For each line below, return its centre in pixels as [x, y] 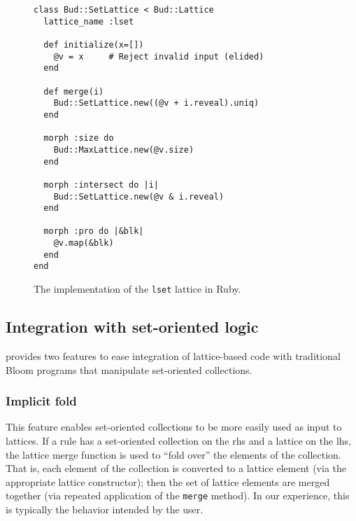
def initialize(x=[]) [94, 44]
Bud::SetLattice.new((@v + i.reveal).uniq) [156, 103]
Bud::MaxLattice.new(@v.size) [124, 150]
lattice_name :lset [89, 21]
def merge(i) [74, 91]
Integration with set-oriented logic [132, 327]
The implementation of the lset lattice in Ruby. [137, 289]
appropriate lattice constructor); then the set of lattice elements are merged [168, 481]
